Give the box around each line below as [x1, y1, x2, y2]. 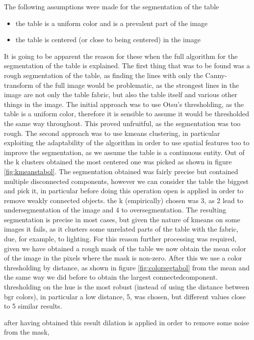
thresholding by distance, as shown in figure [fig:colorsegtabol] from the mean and [4, 262, 250, 272]
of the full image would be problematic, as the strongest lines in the [35, 79, 239, 90]
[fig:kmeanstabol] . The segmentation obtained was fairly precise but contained [4, 166, 238, 176]
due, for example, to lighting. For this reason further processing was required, [4, 234, 237, 244]
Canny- [205, 70, 227, 80]
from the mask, [4, 327, 50, 337]
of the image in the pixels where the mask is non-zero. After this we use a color [4, 253, 242, 263]
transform [4, 79, 33, 90]
